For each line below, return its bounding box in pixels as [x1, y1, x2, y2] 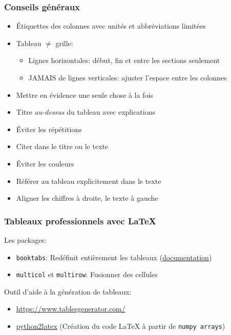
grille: [55, 37, 73, 48]
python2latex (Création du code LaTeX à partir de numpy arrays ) [16, 321, 225, 331]
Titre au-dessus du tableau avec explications [16, 107, 156, 117]
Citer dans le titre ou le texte [16, 141, 109, 152]
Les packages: [4, 234, 47, 245]
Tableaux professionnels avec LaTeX [4, 214, 156, 227]
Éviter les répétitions [16, 123, 82, 134]
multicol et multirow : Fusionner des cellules [16, 269, 158, 280]
